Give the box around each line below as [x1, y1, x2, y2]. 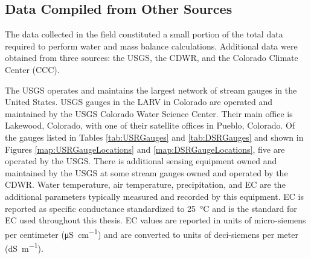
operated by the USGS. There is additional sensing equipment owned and [5, 155, 277, 167]
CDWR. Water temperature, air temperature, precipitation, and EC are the [5, 178, 286, 191]
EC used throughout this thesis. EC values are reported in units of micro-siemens [5, 214, 306, 226]
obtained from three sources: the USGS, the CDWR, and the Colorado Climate [5, 51, 298, 64]
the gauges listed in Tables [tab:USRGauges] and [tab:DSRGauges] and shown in [5, 130, 304, 143]
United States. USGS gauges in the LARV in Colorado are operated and [5, 95, 272, 108]
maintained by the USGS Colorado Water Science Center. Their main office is [5, 107, 293, 120]
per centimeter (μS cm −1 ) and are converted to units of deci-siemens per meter [5, 226, 298, 240]
